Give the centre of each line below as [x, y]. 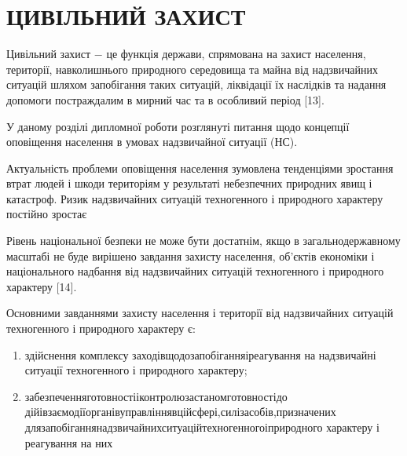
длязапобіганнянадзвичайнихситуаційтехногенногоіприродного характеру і [202, 427]
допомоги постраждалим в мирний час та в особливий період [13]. [165, 99]
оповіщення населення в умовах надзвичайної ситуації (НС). [152, 142]
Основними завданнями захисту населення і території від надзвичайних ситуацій [200, 313]
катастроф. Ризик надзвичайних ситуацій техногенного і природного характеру [195, 198]
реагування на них [69, 442]
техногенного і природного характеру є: [101, 328]
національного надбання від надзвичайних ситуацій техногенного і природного [195, 271]
